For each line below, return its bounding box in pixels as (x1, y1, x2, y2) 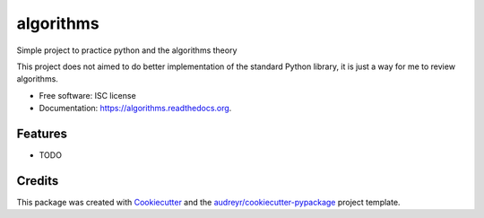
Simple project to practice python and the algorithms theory (16, 45, 238, 56)
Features (16, 126, 67, 141)
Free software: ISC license (39, 90, 136, 100)
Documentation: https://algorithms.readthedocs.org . (39, 103, 232, 114)
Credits (16, 173, 59, 188)
